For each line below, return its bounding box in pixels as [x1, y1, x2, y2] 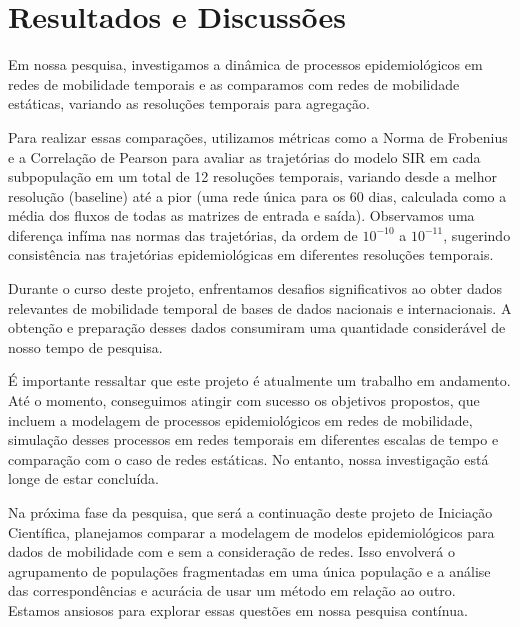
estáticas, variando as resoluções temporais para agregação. [8, 93, 370, 114]
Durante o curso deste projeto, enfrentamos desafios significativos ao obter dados [8, 278, 503, 299]
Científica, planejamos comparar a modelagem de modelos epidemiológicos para [8, 521, 495, 542]
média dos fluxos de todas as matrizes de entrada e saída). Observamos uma [8, 205, 475, 226]
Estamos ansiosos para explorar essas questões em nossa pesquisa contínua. [8, 599, 468, 620]
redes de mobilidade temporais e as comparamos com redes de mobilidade [8, 73, 460, 94]
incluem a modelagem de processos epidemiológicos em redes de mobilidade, [8, 409, 473, 430]
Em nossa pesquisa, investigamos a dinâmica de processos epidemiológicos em [8, 54, 483, 75]
